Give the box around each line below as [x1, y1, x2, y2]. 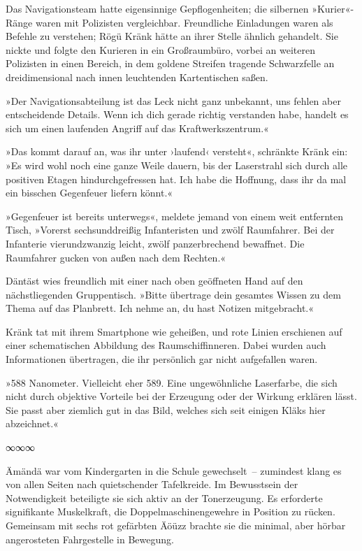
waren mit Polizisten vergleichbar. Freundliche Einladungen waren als [35, 15, 333, 29]
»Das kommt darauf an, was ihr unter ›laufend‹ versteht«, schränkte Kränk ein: [6, 144, 348, 159]
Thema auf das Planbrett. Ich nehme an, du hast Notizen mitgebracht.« [6, 301, 314, 315]
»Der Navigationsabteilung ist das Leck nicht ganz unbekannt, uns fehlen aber [6, 93, 341, 108]
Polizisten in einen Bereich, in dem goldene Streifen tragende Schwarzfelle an [6, 56, 335, 71]
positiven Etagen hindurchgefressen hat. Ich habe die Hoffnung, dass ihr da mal [6, 171, 347, 186]
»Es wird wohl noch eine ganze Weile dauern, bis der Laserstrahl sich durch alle [6, 157, 348, 172]
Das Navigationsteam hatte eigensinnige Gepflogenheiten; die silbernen [6, 1, 309, 15]
